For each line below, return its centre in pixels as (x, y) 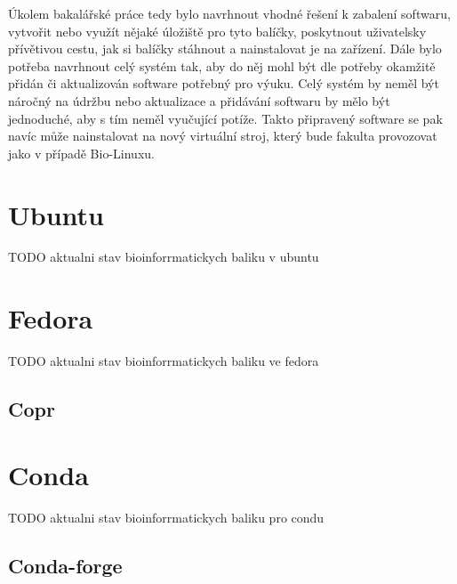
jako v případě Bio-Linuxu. (81, 153)
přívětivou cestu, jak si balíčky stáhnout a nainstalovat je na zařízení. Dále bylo (225, 49)
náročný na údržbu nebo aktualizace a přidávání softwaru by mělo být (199, 100)
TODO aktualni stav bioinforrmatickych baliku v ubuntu (164, 257)
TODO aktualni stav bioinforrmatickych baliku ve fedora (164, 361)
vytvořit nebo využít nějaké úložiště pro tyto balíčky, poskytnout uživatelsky (217, 31)
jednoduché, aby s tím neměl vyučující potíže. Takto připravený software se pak (225, 118)
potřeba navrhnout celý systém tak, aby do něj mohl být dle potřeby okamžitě (222, 65)
